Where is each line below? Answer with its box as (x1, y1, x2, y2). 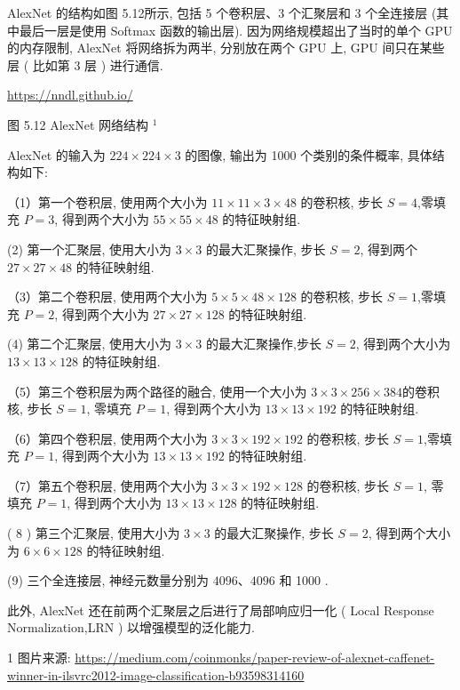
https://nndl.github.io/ (7, 85, 133, 104)
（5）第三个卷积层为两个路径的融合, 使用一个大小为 (7, 381, 307, 400)
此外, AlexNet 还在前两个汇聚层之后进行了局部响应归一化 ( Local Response (7, 600, 434, 619)
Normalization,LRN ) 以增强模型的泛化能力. (7, 618, 255, 637)
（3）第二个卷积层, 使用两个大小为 (7, 287, 208, 306)
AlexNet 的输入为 (7, 145, 106, 164)
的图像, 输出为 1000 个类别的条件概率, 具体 (185, 145, 432, 164)
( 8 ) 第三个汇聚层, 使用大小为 (7, 524, 180, 542)
